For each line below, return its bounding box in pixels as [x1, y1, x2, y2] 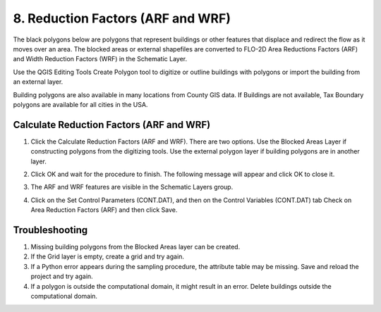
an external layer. [13, 77, 64, 86]
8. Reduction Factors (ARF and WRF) [13, 11, 231, 26]
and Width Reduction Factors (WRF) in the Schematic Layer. [13, 55, 187, 63]
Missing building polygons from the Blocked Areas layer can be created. [30, 243, 241, 251]
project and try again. [30, 272, 93, 281]
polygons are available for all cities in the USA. [13, 100, 148, 108]
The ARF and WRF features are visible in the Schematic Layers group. [30, 183, 234, 192]
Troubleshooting [13, 224, 88, 236]
